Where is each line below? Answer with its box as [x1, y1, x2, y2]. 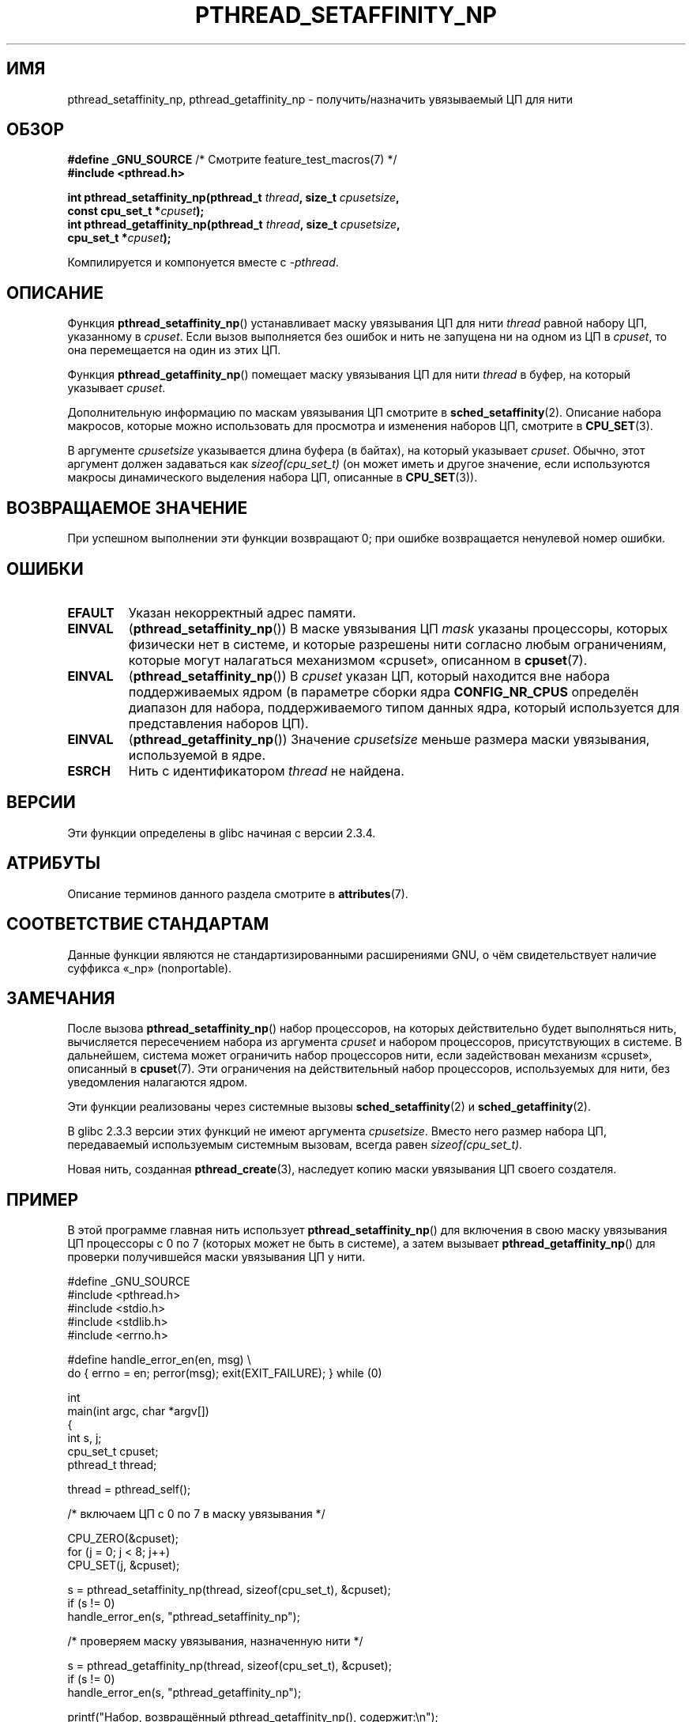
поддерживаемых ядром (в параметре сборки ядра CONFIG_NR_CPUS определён [128, 683, 639, 700]
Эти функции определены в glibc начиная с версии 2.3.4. [67, 825, 376, 840]
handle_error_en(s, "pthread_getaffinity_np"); [67, 1686, 302, 1700]
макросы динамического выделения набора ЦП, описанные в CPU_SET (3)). [67, 470, 478, 485]
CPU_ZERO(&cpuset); [67, 1531, 179, 1546]
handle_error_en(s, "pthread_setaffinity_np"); [67, 1610, 300, 1624]
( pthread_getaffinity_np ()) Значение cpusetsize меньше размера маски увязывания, [128, 731, 650, 747]
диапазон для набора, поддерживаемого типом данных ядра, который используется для [128, 699, 679, 716]
